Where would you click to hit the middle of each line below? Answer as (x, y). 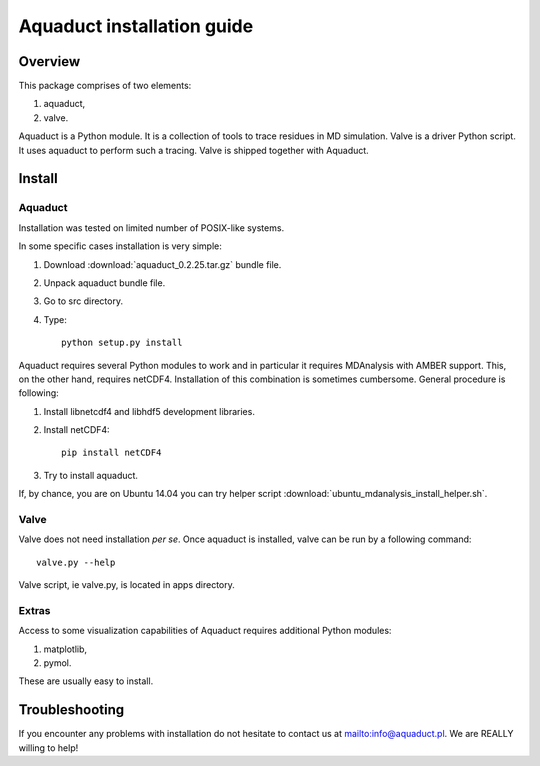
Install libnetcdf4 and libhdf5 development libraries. (149, 411)
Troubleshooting (71, 710)
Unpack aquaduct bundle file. (104, 282)
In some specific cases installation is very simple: (120, 246)
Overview (49, 61)
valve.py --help (76, 562)
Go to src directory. (83, 301)
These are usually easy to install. (86, 681)
